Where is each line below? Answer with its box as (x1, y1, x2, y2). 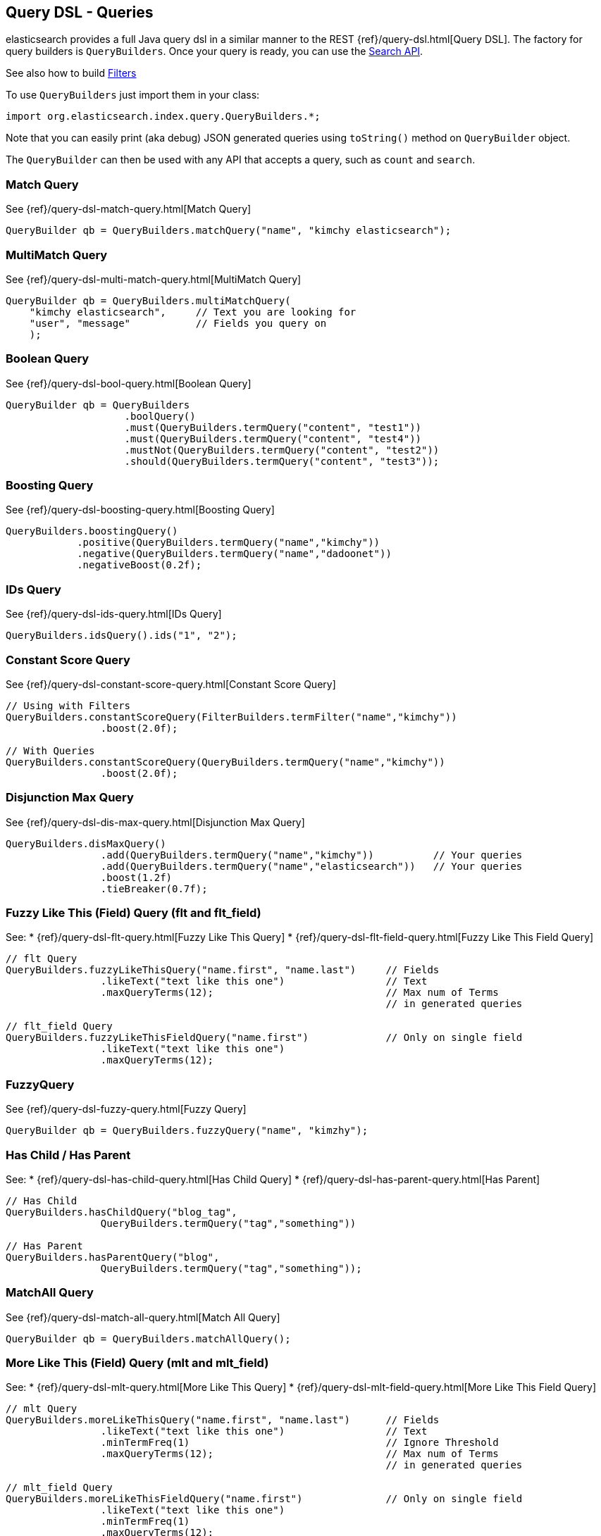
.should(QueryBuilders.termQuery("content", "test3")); (124, 455, 440, 467)
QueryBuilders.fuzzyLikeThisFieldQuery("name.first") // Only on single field (6, 1032, 523, 1044)
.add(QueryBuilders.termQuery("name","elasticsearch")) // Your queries (100, 860, 523, 872)
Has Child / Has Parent (6, 1147, 131, 1162)
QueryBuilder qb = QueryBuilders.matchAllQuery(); (6, 1332, 291, 1344)
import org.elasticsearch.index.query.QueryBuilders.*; (6, 111, 321, 123)
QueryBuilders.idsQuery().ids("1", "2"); (6, 630, 237, 642)
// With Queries (6, 744, 95, 756)
